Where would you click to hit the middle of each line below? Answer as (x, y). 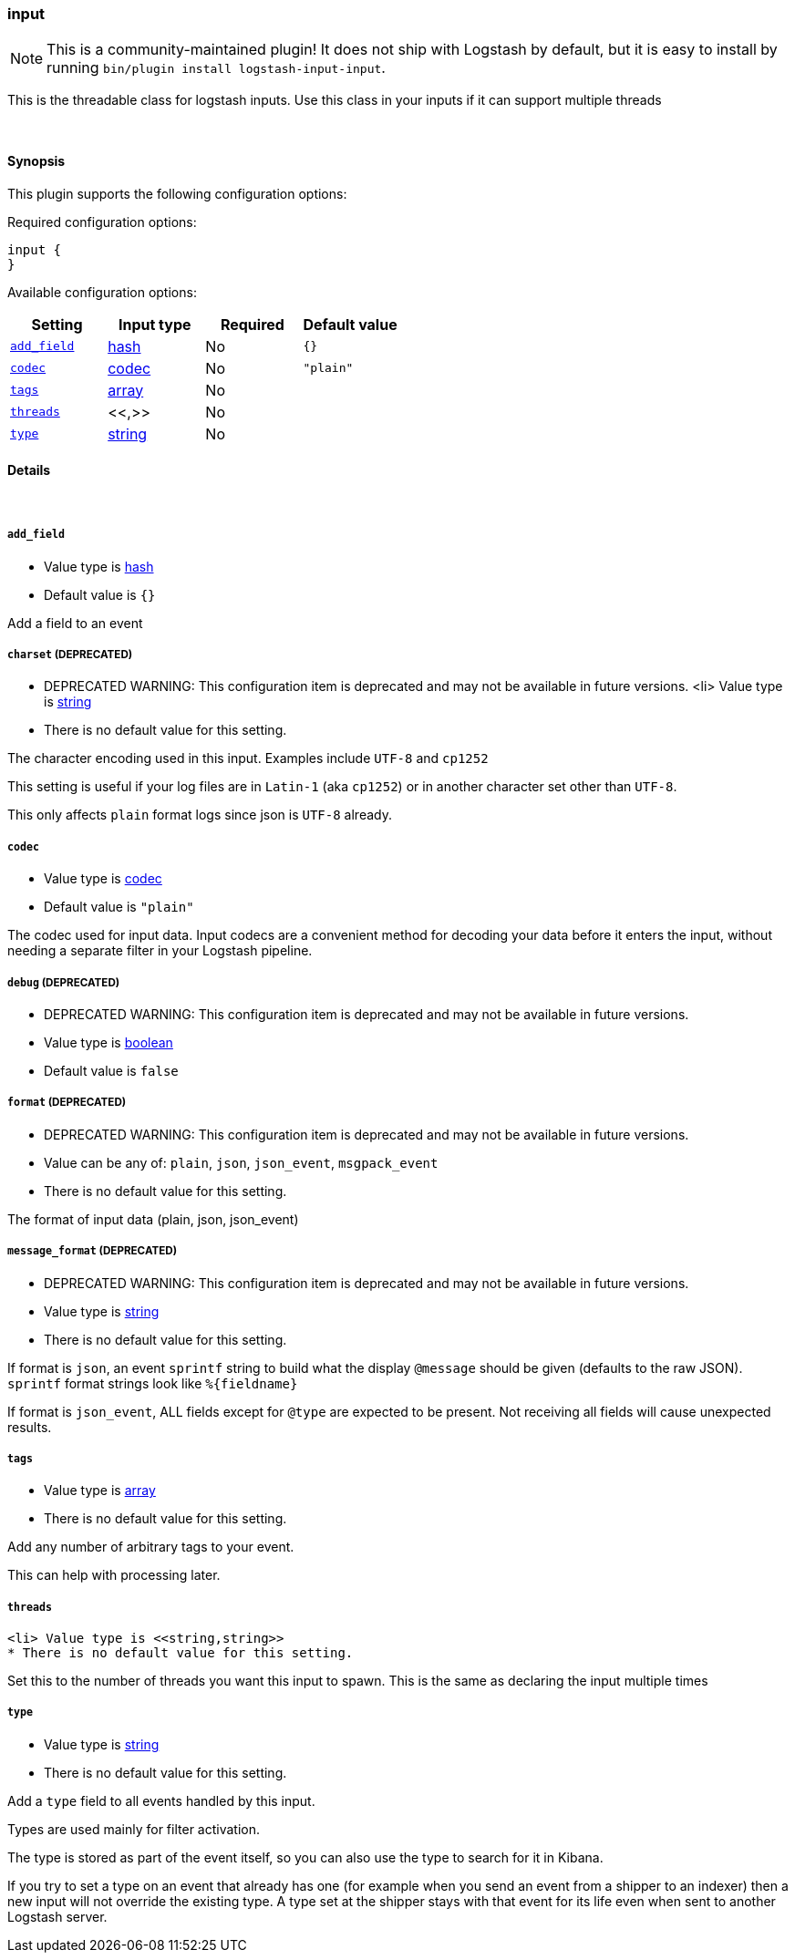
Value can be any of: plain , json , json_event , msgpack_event (241, 1162)
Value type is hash (99, 566)
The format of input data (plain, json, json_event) (153, 1219)
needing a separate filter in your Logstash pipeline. (160, 951)
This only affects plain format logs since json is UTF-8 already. (200, 815)
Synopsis (36, 160)
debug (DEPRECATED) (64, 982)
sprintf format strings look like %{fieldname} (153, 1383)
